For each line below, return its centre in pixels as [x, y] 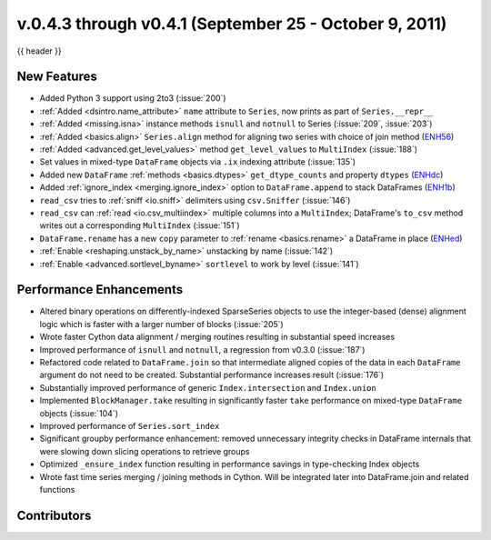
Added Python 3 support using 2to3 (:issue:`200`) [133, 98]
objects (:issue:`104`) [79, 413]
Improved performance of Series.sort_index [130, 425]
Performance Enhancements [100, 290]
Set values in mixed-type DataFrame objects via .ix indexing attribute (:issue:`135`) [198, 162]
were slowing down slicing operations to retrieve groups [145, 451]
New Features [57, 77]
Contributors [54, 515]
